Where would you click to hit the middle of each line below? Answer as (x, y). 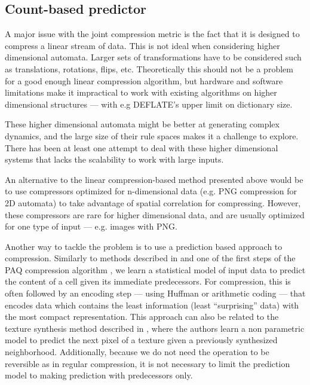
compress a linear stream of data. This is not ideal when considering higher (142, 45)
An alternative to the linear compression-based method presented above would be (154, 179)
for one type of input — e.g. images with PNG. (91, 226)
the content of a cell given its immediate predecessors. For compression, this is (148, 281)
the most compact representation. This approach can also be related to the (142, 317)
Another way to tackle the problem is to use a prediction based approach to (144, 246)
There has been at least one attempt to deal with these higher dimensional (142, 147)
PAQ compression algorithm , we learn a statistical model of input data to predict (155, 269)
